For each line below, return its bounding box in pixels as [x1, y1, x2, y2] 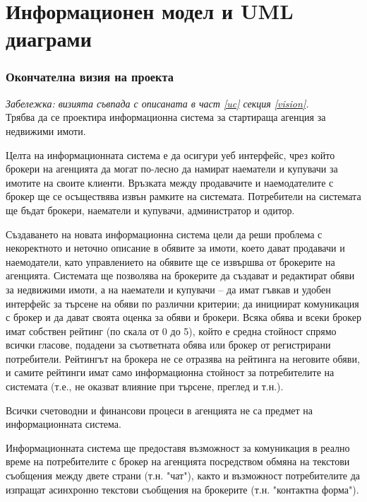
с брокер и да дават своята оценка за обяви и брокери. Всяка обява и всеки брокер [6, 310, 361, 325]
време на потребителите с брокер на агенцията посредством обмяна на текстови [6, 454, 350, 469]
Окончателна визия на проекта [6, 68, 174, 86]
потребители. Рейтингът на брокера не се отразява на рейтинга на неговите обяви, [6, 351, 360, 366]
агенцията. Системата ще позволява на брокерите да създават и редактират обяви [6, 268, 355, 283]
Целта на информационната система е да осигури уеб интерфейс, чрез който [6, 147, 335, 162]
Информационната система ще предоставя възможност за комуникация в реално [6, 440, 350, 455]
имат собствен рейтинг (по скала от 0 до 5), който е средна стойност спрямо [6, 323, 337, 338]
